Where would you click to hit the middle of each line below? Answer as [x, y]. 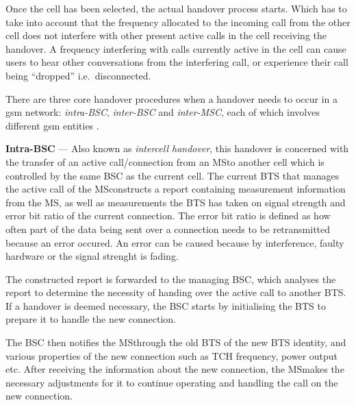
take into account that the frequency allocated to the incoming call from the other [178, 22]
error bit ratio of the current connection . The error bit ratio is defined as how [168, 216]
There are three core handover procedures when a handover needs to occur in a [172, 98]
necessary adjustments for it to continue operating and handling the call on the [172, 382]
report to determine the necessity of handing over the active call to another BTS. [176, 292]
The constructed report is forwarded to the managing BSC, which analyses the [171, 279]
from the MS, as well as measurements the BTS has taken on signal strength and [176, 202]
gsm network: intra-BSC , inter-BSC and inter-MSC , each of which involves [163, 112]
